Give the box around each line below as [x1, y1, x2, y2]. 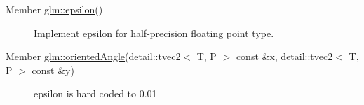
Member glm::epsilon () [6, 2, 103, 16]
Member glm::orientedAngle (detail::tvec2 [6, 49, 181, 64]
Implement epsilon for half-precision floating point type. [34, 25, 274, 40]
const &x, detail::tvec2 [236, 49, 333, 64]
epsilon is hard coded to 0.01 [34, 86, 157, 101]
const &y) [32, 62, 74, 77]
